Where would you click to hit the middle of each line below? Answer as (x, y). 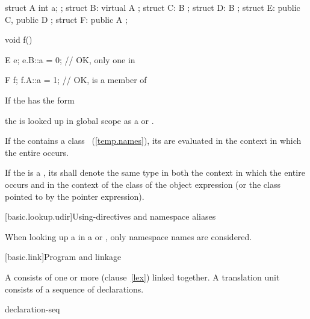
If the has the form (40, 100)
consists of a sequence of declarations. (74, 289)
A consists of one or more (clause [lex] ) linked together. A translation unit (142, 277)
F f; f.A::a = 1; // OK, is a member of (76, 80)
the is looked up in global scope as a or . (79, 120)
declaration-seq (33, 309)
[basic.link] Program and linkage (63, 257)
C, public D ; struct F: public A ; (66, 19)
